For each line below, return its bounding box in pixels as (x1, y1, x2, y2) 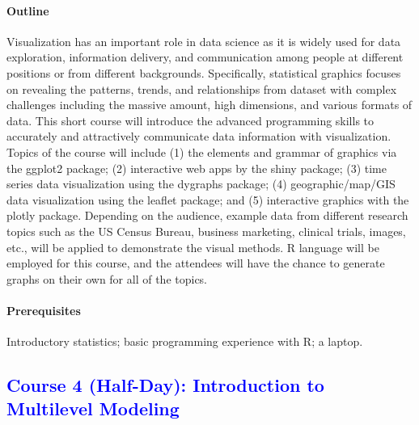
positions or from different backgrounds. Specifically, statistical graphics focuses (6, 64, 401, 81)
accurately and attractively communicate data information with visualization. (6, 128, 391, 145)
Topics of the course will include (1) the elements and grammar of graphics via (6, 143, 397, 160)
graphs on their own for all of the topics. (6, 270, 208, 287)
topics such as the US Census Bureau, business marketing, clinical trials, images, (6, 222, 406, 239)
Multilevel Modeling (6, 396, 180, 421)
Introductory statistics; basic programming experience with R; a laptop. (6, 333, 363, 350)
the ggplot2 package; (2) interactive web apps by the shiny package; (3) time (6, 159, 387, 176)
